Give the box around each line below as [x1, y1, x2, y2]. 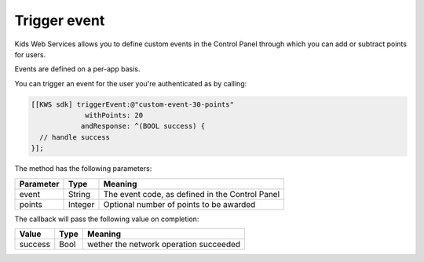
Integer [68, 198, 95, 209]
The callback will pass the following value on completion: [14, 214, 199, 224]
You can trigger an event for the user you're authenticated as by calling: [14, 78, 247, 88]
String [68, 188, 90, 199]
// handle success [39, 133, 110, 141]
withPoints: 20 [85, 111, 144, 120]
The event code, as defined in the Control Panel [103, 188, 280, 199]
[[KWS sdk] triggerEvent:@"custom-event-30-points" [31, 100, 235, 109]
